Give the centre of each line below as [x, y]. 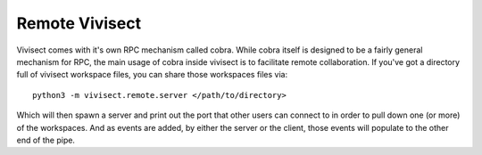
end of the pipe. [46, 140]
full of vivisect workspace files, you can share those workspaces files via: [152, 75]
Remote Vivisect [79, 23]
